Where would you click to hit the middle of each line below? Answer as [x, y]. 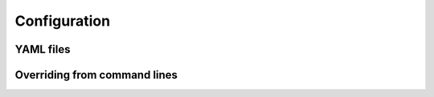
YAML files [43, 49]
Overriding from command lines [96, 75]
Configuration [63, 21]
